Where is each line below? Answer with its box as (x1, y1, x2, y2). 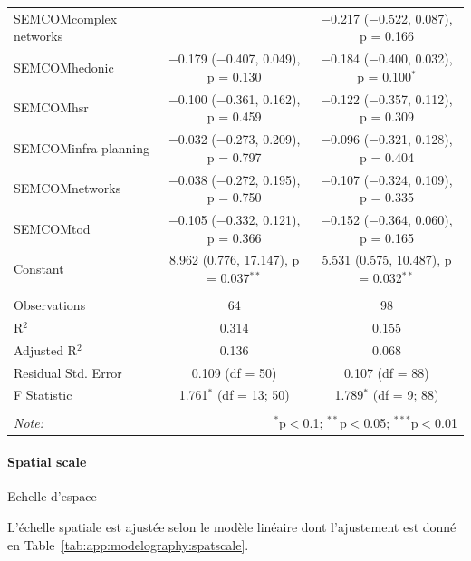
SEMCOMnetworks (14, 179, 121, 198)
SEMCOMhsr (14, 98, 89, 117)
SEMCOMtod (14, 218, 91, 237)
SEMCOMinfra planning (14, 138, 150, 157)
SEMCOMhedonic (14, 57, 114, 76)
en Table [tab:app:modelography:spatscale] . (7, 535, 249, 554)
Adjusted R (14, 340, 77, 359)
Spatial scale (7, 452, 87, 471)
